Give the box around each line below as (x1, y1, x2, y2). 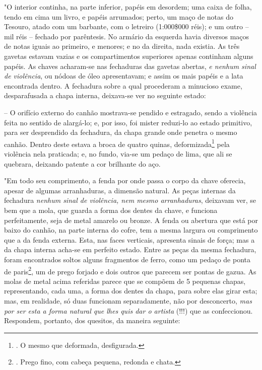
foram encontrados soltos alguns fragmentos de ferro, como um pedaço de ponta (4, 254, 251, 264)
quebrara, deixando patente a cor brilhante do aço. (4, 158, 161, 169)
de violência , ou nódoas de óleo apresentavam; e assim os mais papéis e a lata (4, 70, 243, 81)
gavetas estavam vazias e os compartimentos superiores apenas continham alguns (4, 50, 253, 61)
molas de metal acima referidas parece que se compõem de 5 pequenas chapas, (4, 275, 246, 286)
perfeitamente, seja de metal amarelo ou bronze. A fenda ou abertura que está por (4, 214, 258, 225)
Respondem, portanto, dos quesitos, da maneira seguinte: (4, 315, 180, 326)
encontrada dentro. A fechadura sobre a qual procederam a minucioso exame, (4, 80, 242, 91)
